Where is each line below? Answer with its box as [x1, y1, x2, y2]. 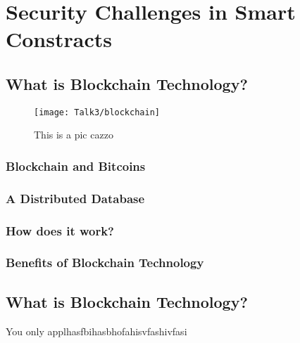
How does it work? [6, 221, 115, 239]
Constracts [6, 25, 112, 53]
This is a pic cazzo [34, 127, 113, 142]
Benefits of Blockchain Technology [6, 254, 204, 271]
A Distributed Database [6, 189, 145, 207]
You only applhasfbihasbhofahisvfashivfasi [6, 323, 187, 338]
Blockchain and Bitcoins [6, 157, 146, 174]
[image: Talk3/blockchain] [34, 107, 160, 117]
